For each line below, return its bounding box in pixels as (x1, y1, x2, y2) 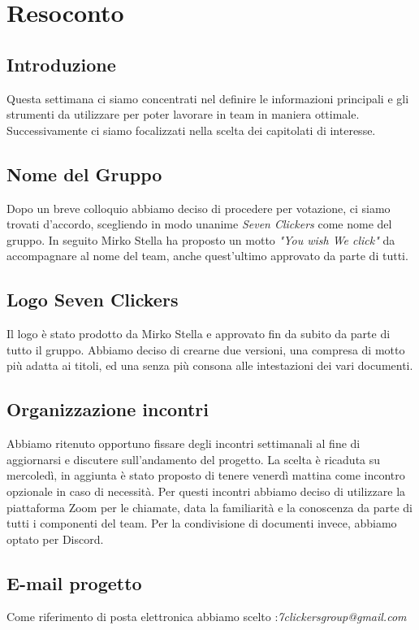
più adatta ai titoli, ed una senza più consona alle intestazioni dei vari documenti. (6, 357, 413, 374)
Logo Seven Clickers (6, 287, 179, 312)
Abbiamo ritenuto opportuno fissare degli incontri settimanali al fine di (6, 435, 361, 452)
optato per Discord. (6, 530, 104, 547)
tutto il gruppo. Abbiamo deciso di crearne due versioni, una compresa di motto (6, 341, 405, 358)
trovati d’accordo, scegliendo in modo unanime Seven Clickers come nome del (6, 215, 392, 232)
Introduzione (6, 51, 116, 76)
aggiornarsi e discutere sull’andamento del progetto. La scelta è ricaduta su (6, 450, 381, 467)
